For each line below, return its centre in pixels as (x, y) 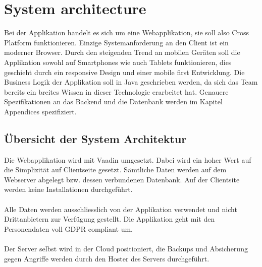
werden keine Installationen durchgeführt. (68, 189)
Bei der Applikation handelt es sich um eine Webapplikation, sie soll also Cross (126, 32)
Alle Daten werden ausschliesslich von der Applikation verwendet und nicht (121, 209)
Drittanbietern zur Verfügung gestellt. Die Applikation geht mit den (110, 219)
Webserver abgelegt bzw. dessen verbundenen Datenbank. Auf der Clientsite (122, 179)
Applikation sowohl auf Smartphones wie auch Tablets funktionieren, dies (118, 62)
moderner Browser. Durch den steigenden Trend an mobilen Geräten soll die (122, 52)
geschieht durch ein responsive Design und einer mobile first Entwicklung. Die (124, 72)
